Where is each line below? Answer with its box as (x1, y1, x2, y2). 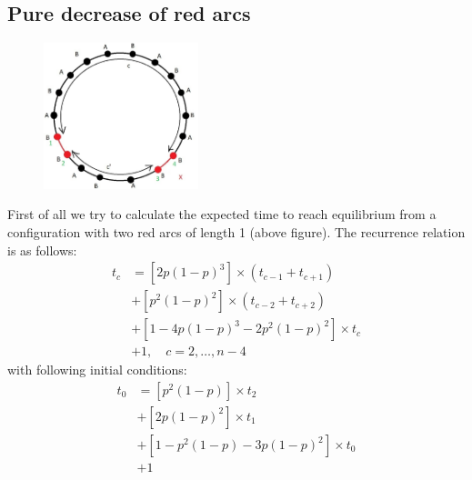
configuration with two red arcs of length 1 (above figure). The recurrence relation (7, 223, 466, 242)
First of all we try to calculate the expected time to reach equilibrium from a (7, 205, 437, 224)
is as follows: (7, 240, 77, 259)
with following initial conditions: (7, 360, 187, 379)
